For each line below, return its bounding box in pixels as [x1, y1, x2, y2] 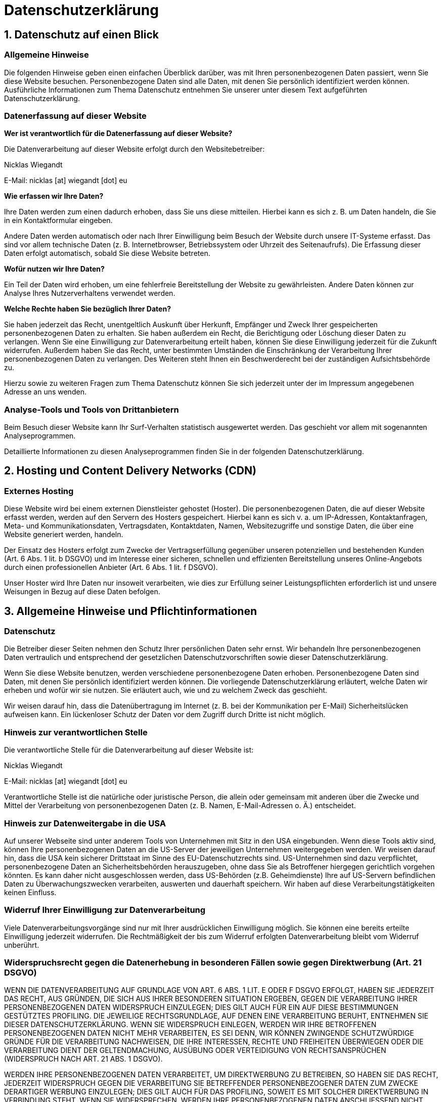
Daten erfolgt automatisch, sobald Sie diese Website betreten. [4, 249, 210, 258]
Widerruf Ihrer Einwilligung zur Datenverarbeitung [4, 905, 206, 915]
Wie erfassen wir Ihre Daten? [4, 192, 104, 201]
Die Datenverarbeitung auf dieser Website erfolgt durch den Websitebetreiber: [4, 145, 265, 154]
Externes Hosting [4, 486, 74, 496]
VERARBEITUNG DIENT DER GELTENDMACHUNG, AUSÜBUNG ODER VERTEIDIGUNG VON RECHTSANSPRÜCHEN [4, 1046, 386, 1055]
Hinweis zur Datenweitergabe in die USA [4, 818, 166, 828]
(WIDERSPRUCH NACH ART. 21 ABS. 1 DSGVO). [4, 1054, 163, 1064]
